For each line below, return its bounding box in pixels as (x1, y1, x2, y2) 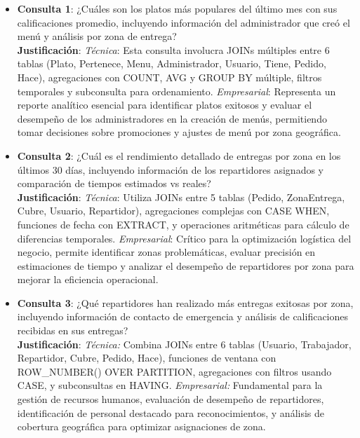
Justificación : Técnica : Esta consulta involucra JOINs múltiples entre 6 (17, 42, 330, 57)
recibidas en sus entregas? (17, 323, 128, 338)
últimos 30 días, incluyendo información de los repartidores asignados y (17, 162, 324, 177)
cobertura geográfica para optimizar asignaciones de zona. (17, 419, 266, 434)
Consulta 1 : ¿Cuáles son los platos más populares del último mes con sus (17, 1, 338, 15)
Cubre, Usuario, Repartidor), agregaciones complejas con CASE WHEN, (17, 203, 330, 218)
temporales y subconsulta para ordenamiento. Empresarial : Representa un (17, 83, 336, 98)
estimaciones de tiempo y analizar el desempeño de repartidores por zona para (17, 258, 354, 273)
